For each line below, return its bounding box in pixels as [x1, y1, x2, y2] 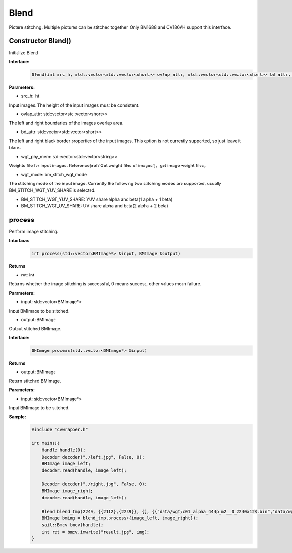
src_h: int [21, 93, 40, 99]
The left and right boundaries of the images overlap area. [9, 120, 124, 126]
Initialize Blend [9, 50, 38, 55]
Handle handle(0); [41, 447, 86, 453]
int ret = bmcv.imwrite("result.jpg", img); [41, 529, 150, 535]
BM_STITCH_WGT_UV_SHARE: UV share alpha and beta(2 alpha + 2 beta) [21, 203, 169, 209]
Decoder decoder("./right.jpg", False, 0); [41, 481, 147, 487]
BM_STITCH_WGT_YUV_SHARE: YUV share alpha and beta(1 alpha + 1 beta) [21, 196, 173, 202]
